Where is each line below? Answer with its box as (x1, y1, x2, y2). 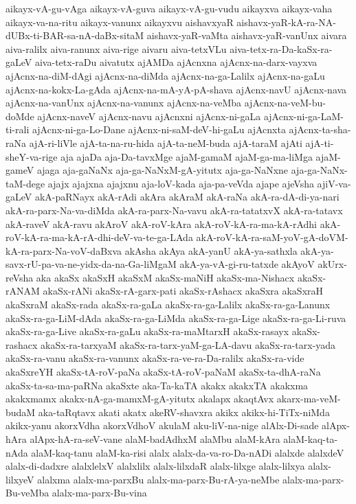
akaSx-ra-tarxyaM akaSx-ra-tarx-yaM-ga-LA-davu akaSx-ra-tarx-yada (41, 337, 336, 352)
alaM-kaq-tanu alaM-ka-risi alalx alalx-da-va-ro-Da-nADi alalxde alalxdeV (31, 445, 344, 459)
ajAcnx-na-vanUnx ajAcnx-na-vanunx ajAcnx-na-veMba (5, 95, 242, 110)
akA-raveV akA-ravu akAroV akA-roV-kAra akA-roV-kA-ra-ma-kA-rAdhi (5, 216, 317, 231)
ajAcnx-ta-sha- (289, 122, 351, 137)
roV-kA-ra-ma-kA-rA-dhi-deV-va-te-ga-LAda (5, 230, 193, 244)
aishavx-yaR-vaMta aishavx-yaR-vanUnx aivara (146, 28, 347, 43)
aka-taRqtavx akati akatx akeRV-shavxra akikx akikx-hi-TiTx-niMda (38, 404, 330, 419)
